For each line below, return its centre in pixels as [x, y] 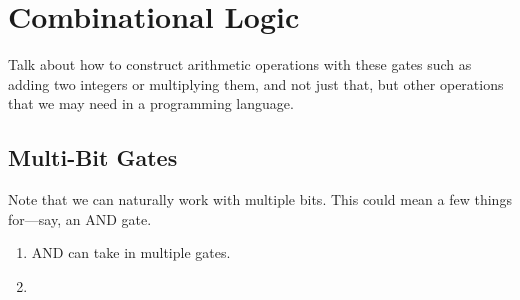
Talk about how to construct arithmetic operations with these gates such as [240, 64]
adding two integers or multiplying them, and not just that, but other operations [256, 83]
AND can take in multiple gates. [131, 252]
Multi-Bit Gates [93, 157]
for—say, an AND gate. [80, 218]
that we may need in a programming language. [151, 103]
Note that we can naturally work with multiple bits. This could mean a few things [260, 199]
